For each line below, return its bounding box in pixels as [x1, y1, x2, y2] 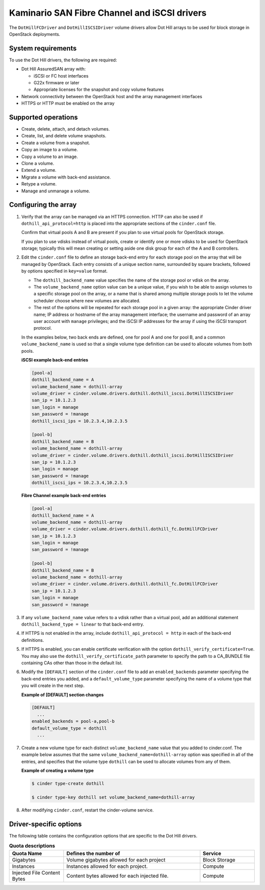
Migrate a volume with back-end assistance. [21, 174, 111, 180]
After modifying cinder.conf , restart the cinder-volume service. [21, 807, 154, 813]
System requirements [9, 44, 77, 52]
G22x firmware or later [33, 80, 79, 86]
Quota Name [12, 850, 42, 857]
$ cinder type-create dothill [31, 781, 105, 786]
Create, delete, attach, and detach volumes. [21, 126, 110, 132]
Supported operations [9, 113, 78, 121]
